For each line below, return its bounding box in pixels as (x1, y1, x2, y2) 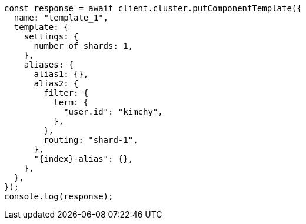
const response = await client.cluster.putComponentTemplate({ (4, 4, 302, 13)
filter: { (44, 88, 89, 98)
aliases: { (24, 60, 74, 69)
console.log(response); (4, 192, 114, 201)
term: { (54, 98, 89, 107)
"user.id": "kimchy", (64, 107, 163, 116)
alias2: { (34, 79, 79, 88)
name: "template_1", (14, 13, 109, 22)
